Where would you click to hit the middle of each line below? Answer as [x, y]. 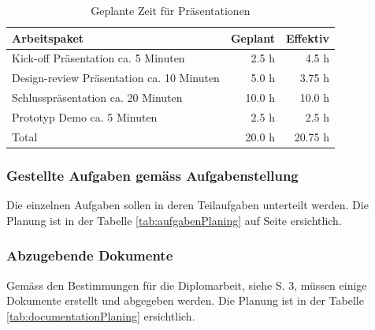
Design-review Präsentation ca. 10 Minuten [116, 78]
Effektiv [308, 37]
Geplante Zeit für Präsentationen [171, 10]
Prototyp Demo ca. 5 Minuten [85, 116]
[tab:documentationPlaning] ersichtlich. [101, 315]
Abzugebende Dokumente [90, 255]
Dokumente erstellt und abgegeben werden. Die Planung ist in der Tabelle [185, 300]
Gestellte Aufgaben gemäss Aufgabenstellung [152, 175]
